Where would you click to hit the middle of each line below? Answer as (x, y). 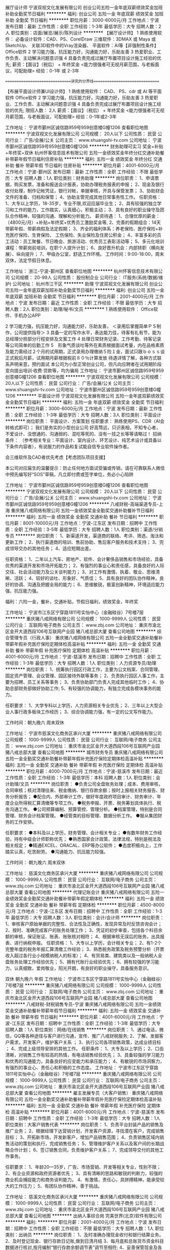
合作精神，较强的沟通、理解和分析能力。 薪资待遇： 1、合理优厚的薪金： (85, 216)
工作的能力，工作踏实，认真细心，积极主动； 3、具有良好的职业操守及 (87, 210)
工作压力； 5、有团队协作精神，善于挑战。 (58, 1186)
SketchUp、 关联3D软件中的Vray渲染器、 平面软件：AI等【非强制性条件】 (82, 45)
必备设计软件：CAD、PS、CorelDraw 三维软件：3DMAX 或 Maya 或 (85, 39)
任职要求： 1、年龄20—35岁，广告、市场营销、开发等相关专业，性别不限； (83, 1167)
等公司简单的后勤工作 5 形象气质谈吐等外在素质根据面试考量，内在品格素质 (85, 345)
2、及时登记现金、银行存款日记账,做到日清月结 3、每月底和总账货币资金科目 (85, 1241)
